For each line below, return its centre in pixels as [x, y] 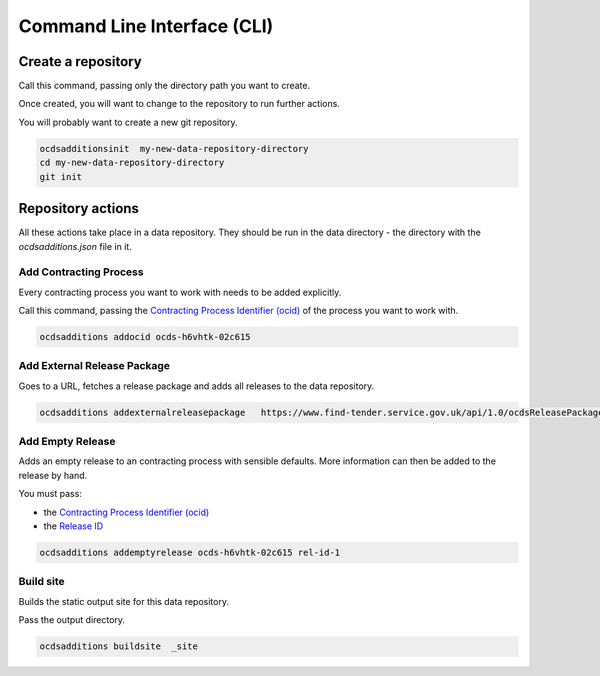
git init [61, 176]
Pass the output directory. [71, 620]
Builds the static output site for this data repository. [124, 601]
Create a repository [80, 61]
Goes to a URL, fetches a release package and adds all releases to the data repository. [196, 386]
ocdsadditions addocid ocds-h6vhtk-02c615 [145, 337]
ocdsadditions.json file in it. [75, 246]
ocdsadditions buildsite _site [119, 646]
